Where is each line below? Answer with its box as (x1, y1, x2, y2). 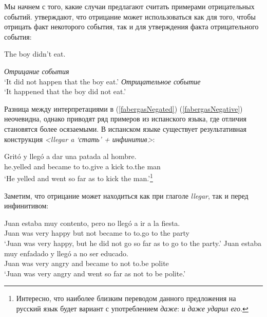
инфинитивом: (4, 200, 49, 211)
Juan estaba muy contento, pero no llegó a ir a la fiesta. (4, 217, 180, 228)
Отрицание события (4, 65, 69, 76)
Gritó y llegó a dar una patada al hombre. (4, 151, 137, 162)
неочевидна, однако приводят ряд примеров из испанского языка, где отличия (4, 113, 247, 124)
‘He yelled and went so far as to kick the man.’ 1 (4, 171, 153, 183)
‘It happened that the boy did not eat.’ (4, 86, 126, 97)
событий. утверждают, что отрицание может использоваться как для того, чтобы (4, 11, 256, 22)
